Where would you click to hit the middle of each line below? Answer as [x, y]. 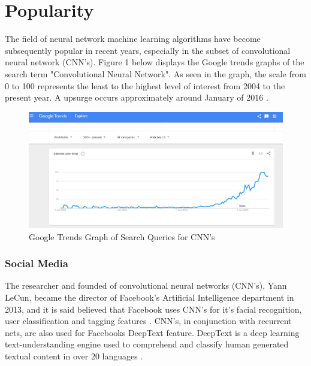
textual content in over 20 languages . [74, 356]
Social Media [37, 263]
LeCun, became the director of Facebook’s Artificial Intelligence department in [150, 297]
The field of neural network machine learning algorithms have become [133, 39]
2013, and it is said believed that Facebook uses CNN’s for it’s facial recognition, [153, 309]
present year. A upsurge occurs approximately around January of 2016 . [137, 97]
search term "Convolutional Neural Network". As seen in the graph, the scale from [155, 73]
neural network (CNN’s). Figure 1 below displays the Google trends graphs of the [155, 62]
